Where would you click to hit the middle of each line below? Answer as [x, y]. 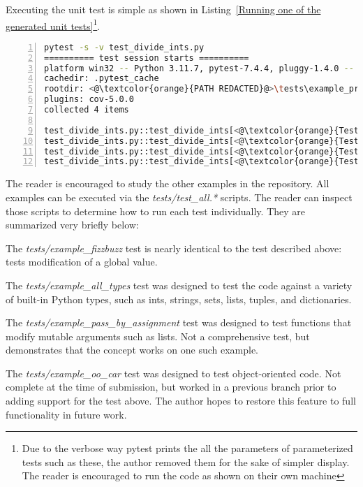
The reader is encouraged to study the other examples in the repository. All [168, 183]
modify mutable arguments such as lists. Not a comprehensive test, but [158, 336]
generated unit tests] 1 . [53, 24]
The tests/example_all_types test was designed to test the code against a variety [179, 285]
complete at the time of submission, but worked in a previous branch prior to [171, 387]
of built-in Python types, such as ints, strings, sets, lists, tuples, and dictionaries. [179, 299]
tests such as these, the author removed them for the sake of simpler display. [186, 461]
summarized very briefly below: [72, 225]
